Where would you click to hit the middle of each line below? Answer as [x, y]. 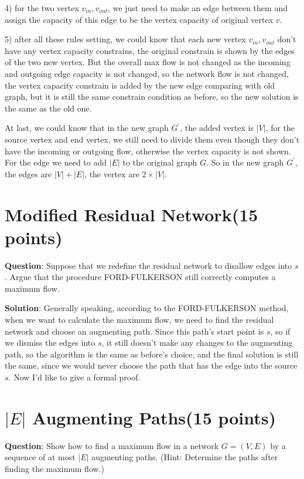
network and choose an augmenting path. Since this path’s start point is [134, 331]
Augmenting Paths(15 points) [154, 417]
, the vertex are [112, 173]
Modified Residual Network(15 [131, 214]
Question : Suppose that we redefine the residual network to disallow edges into [148, 265]
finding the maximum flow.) [54, 468]
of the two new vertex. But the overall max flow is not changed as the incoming [148, 62]
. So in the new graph [245, 162]
